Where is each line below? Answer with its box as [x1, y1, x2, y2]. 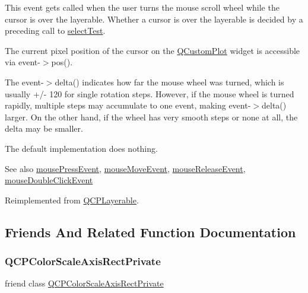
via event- [5, 56, 40, 68]
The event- [5, 75, 44, 88]
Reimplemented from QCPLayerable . [5, 193, 139, 206]
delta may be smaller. [5, 122, 83, 135]
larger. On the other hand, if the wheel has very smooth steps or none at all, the [5, 110, 298, 123]
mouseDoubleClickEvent [5, 174, 93, 186]
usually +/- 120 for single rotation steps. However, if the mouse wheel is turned [5, 87, 294, 100]
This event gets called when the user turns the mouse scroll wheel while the [5, 1, 280, 13]
